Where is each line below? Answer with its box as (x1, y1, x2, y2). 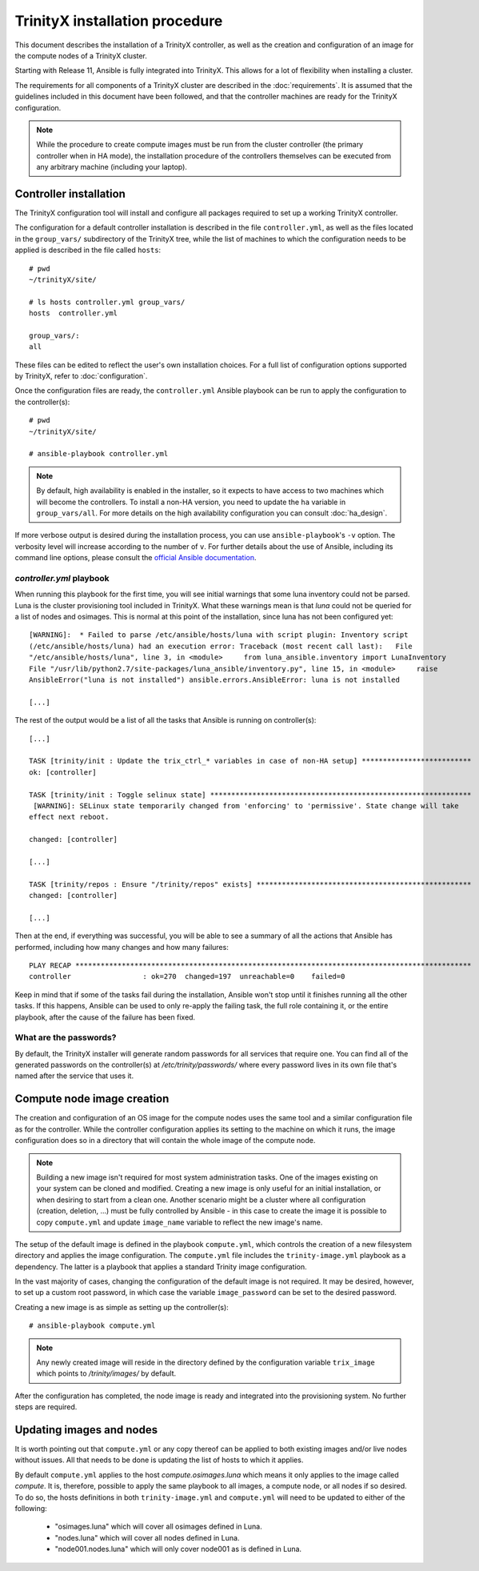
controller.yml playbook (14, 572, 110, 583)
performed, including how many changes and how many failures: (14, 942, 230, 952)
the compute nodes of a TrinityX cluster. (14, 50, 148, 60)
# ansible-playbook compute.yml (29, 1321, 156, 1330)
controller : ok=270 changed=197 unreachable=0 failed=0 (29, 972, 345, 981)
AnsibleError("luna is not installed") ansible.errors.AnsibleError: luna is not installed (29, 675, 400, 684)
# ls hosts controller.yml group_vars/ (29, 297, 186, 307)
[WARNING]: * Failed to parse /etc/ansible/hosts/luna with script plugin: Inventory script (29, 631, 409, 639)
